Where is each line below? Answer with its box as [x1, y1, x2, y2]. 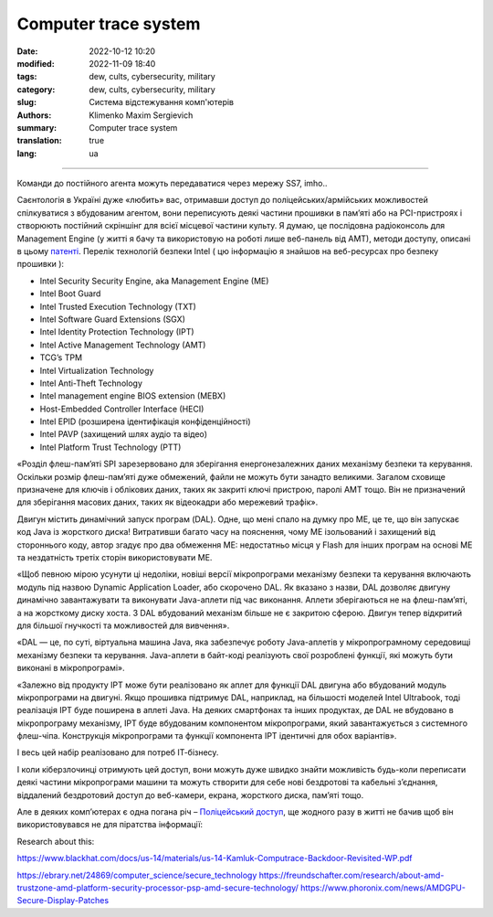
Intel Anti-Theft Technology [39, 378, 143, 389]
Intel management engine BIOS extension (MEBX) [39, 390, 226, 401]
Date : [16, 46, 38, 57]
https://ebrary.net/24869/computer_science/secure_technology [16, 869, 257, 880]
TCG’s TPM [39, 352, 82, 363]
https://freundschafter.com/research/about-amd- [258, 869, 445, 880]
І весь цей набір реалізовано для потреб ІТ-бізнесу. [16, 747, 219, 758]
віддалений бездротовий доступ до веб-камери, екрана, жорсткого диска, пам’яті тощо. [16, 789, 364, 800]
